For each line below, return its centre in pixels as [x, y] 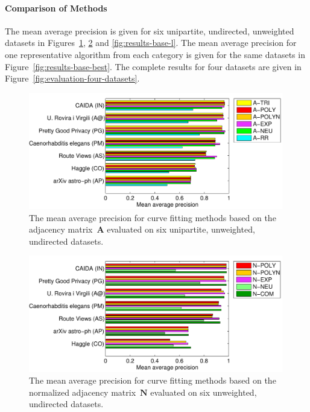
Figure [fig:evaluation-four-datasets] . [72, 78]
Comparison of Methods [56, 8]
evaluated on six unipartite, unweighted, [181, 229]
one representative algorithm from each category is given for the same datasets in [155, 54]
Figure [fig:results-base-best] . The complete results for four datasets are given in [153, 66]
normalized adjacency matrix [83, 392]
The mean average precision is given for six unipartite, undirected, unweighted [150, 31]
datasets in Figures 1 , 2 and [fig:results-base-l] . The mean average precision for [151, 43]
